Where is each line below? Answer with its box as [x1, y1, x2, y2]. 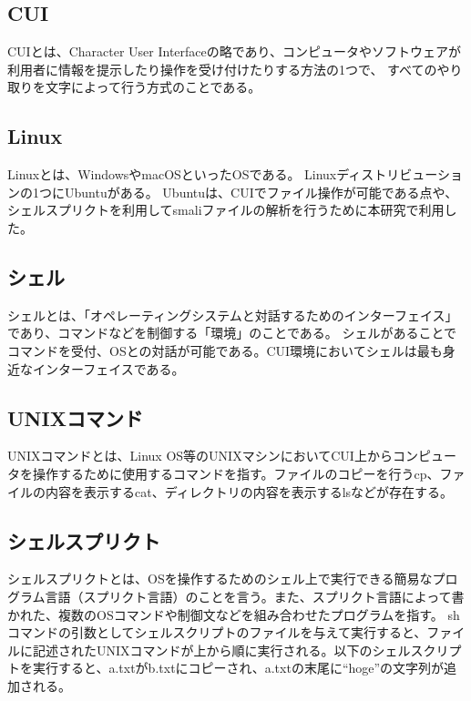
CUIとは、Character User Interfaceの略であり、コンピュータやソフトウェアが [7, 42, 462, 61]
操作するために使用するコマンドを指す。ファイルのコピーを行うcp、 [32, 463, 440, 483]
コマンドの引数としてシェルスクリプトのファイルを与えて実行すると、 [7, 623, 427, 642]
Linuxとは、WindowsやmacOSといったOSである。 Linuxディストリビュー [7, 165, 437, 184]
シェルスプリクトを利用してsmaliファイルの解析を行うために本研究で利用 [7, 200, 445, 219]
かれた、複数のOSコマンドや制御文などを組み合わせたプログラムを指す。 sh [7, 604, 460, 624]
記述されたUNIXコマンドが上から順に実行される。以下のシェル [32, 640, 411, 659]
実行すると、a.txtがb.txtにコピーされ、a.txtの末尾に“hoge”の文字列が [32, 658, 445, 677]
